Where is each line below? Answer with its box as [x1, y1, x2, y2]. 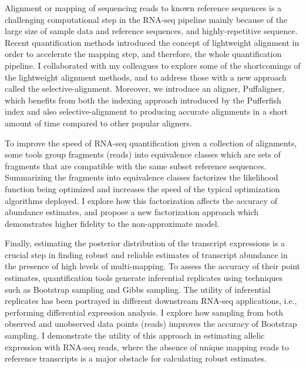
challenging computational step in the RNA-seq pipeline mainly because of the [5, 13, 288, 25]
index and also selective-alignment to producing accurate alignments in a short [5, 105, 288, 118]
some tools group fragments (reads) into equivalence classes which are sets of [5, 148, 281, 160]
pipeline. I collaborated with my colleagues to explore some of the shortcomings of [5, 59, 301, 71]
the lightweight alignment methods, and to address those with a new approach [5, 71, 287, 83]
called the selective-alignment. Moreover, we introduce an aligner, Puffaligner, [5, 82, 285, 95]
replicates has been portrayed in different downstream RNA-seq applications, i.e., [5, 295, 297, 307]
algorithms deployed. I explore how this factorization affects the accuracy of [5, 194, 277, 206]
